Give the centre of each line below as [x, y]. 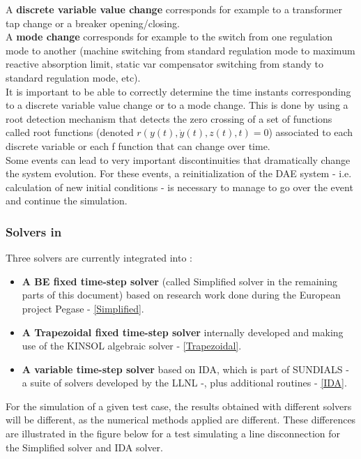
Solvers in [34, 231]
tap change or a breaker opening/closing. [93, 23]
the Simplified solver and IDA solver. [84, 447]
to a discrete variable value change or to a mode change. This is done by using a [177, 105]
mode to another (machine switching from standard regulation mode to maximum [180, 50]
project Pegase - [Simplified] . [83, 308]
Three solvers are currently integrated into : [99, 258]
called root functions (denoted [70, 132]
